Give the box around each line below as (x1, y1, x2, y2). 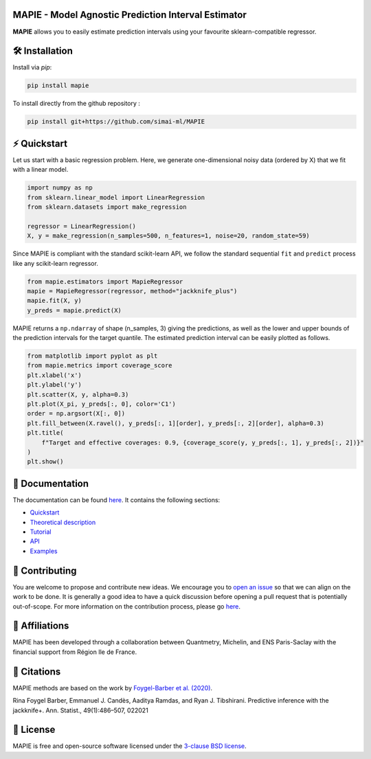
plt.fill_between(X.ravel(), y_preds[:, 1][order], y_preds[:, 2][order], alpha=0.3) (27, 419, 324, 427)
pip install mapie (27, 82, 89, 89)
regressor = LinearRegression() (27, 222, 137, 230)
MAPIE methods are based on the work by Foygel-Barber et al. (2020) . (12, 683, 213, 692)
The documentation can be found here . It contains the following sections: (12, 495, 221, 504)
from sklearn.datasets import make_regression (27, 203, 187, 211)
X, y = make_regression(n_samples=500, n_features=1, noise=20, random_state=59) (27, 232, 311, 240)
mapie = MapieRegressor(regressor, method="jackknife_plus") (27, 287, 238, 295)
